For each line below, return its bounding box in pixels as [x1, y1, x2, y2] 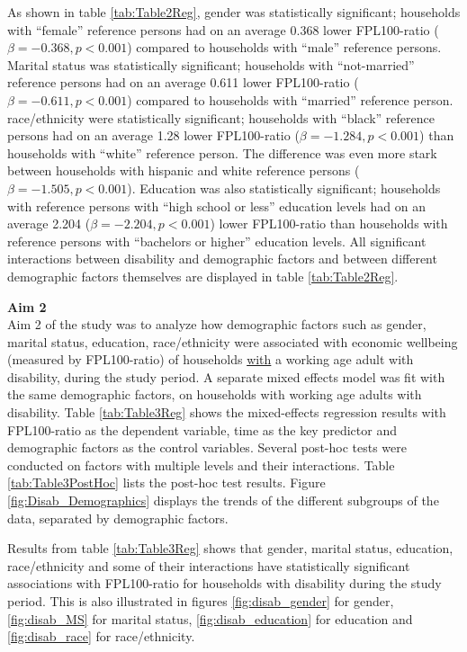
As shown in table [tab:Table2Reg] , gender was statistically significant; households [7, 3, 461, 21]
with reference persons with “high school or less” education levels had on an [7, 196, 426, 215]
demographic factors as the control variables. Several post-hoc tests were [7, 438, 407, 457]
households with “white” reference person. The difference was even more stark [7, 143, 437, 162]
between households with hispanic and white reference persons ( [7, 161, 360, 180]
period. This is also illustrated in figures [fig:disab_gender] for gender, [7, 592, 394, 610]
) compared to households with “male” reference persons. [127, 38, 442, 57]
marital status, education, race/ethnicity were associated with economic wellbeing [7, 332, 458, 351]
